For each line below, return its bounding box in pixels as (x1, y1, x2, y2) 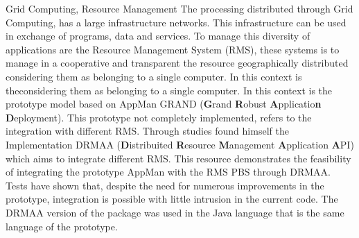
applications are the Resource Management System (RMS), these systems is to (6, 42, 340, 56)
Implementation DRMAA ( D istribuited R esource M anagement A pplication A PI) (6, 137, 354, 151)
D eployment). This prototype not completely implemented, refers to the (6, 110, 312, 124)
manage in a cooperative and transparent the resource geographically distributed (6, 56, 349, 70)
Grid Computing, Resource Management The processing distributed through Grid (6, 1, 353, 15)
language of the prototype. (6, 219, 118, 233)
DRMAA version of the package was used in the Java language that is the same (6, 205, 344, 219)
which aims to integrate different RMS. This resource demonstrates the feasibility (6, 151, 351, 165)
